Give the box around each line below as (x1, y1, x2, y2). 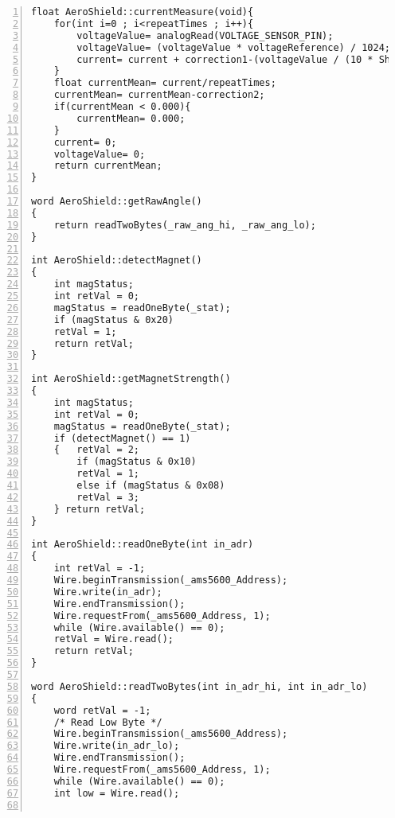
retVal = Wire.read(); (53, 633, 174, 645)
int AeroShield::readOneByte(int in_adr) (31, 539, 254, 551)
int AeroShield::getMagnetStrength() (31, 373, 231, 385)
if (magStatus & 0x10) (76, 456, 197, 468)
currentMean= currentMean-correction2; (53, 89, 265, 101)
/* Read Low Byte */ (53, 716, 162, 728)
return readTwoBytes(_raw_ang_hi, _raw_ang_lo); (53, 219, 316, 231)
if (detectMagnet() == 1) (53, 432, 191, 444)
